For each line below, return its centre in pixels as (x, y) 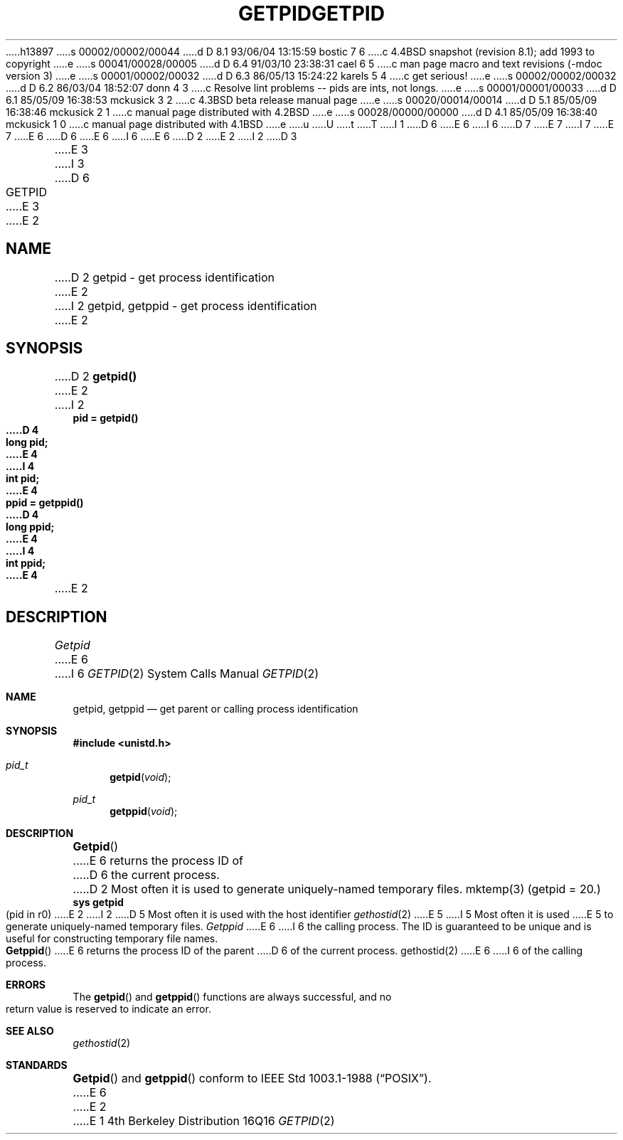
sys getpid (98, 902)
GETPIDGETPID (311, 14)
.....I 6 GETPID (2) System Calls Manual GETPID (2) (187, 674)
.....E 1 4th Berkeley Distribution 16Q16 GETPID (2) (204, 1121)
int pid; (23, 479)
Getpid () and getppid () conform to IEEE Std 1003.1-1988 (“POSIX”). (252, 1078)
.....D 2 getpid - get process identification (165, 277)
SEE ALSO (30, 1031)
